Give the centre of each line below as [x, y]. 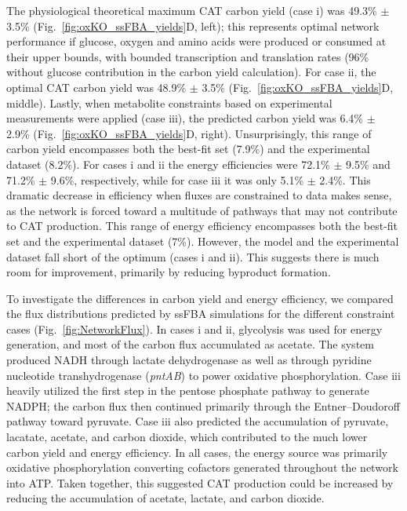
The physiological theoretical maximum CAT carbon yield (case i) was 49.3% [192, 10]
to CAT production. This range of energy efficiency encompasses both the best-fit [202, 226]
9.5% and [368, 164]
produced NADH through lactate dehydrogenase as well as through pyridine [189, 360]
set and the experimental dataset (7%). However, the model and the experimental [203, 241]
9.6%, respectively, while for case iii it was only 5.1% [177, 179]
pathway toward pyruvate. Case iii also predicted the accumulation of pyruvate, [198, 421]
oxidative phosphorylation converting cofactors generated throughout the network [202, 467]
